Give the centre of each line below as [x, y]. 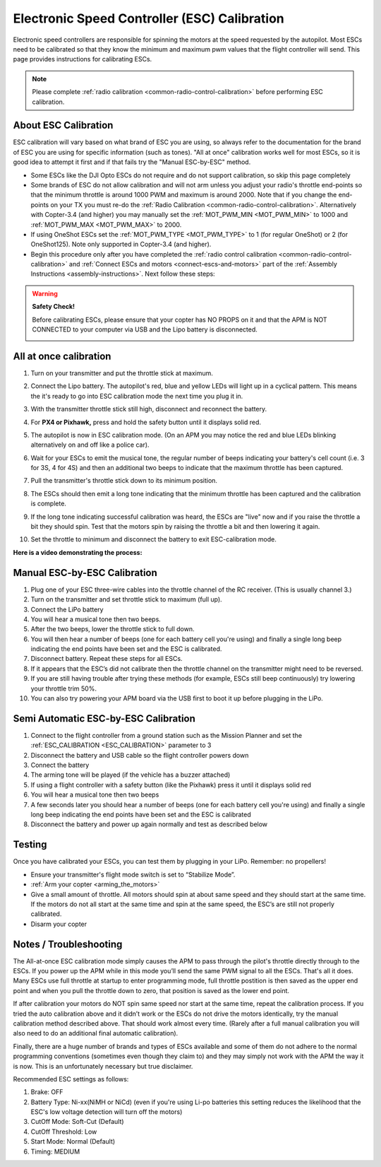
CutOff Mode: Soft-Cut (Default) [77, 1122]
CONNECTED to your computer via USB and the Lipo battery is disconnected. [145, 329]
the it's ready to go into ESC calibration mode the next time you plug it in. [137, 396]
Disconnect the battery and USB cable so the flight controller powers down [140, 755]
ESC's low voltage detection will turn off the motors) [107, 1112]
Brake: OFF [47, 1092]
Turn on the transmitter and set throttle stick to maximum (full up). [126, 599]
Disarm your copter [59, 924]
